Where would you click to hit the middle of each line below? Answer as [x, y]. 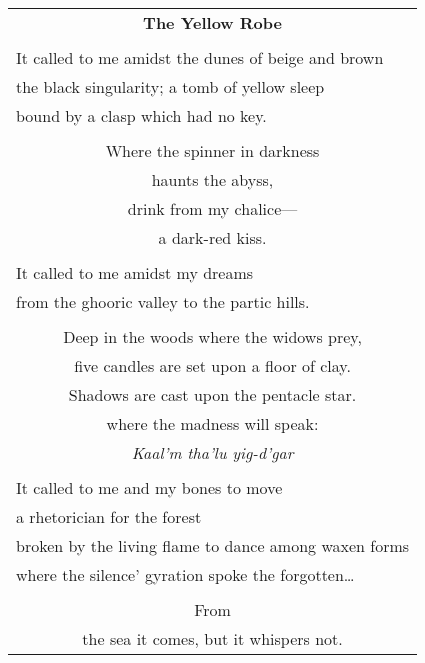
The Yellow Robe [212, 22]
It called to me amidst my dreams [135, 272]
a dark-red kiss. [212, 237]
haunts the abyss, [212, 179]
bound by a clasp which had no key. [141, 115]
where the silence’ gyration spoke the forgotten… [185, 574]
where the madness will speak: [212, 423]
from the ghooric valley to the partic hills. [163, 301]
